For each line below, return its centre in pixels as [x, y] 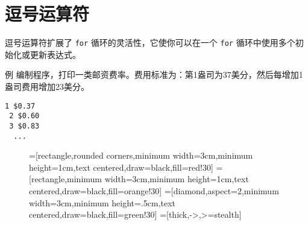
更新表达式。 [55, 54]
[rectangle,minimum [65, 179]
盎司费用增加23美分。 [47, 86]
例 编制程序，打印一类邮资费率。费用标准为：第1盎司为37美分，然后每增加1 [154, 74]
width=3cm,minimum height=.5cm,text [102, 202]
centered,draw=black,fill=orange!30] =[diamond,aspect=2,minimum [154, 190]
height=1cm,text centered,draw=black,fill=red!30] [121, 167]
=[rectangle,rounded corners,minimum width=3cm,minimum [141, 155]
